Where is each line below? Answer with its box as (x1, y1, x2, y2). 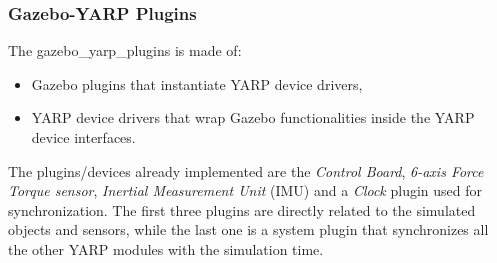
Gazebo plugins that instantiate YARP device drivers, (31, 73, 363, 94)
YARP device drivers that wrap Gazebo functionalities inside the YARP (31, 107, 475, 128)
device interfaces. (31, 127, 136, 147)
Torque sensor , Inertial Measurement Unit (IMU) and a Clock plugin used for (8, 180, 483, 201)
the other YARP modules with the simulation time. (8, 238, 324, 259)
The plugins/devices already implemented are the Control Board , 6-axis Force (8, 160, 484, 181)
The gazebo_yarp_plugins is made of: (8, 40, 242, 61)
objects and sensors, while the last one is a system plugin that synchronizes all (8, 219, 489, 240)
